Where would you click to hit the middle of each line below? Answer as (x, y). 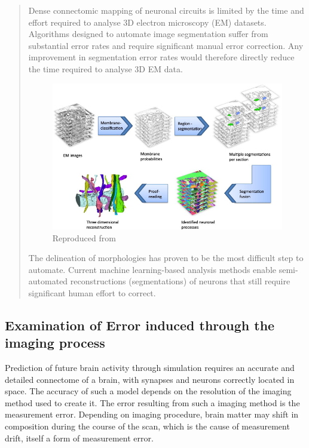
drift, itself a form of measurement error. (79, 438)
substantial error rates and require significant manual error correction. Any (166, 45)
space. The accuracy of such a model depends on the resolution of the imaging (148, 391)
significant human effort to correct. (92, 292)
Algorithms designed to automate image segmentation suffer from (148, 34)
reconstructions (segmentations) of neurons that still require (180, 281)
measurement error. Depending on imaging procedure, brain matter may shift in (152, 414)
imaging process (55, 343)
